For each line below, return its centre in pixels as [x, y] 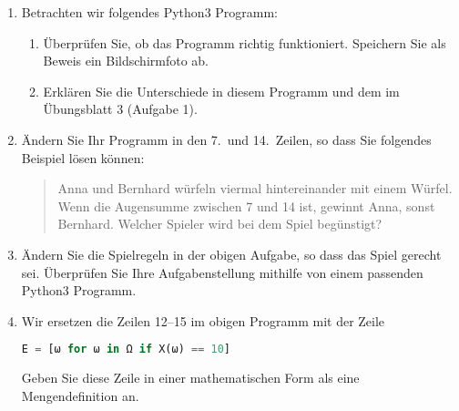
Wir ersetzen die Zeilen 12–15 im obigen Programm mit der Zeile [203, 320]
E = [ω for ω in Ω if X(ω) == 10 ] [126, 349]
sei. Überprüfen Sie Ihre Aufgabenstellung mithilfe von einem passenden [222, 272]
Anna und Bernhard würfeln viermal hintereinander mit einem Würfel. [255, 188]
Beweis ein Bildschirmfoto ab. [126, 61]
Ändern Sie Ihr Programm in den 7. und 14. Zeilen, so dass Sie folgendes [226, 139]
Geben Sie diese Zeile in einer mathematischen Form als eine [190, 378]
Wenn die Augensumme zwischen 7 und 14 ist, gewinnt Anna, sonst [246, 205]
